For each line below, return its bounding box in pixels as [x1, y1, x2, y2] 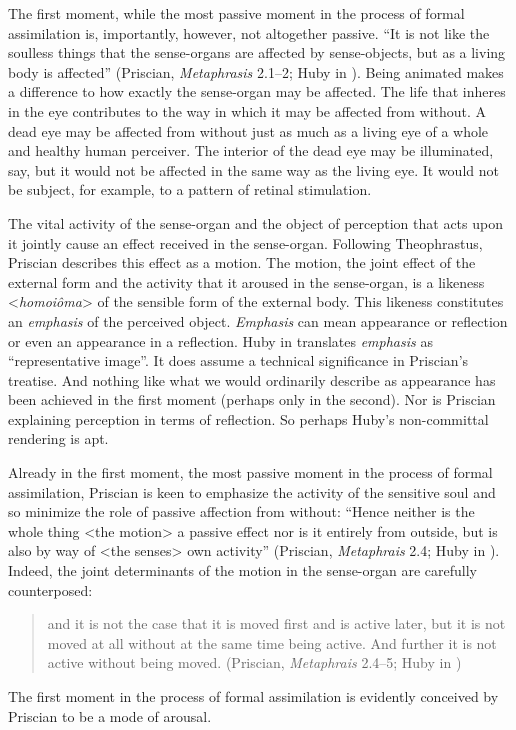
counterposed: [8, 579, 93, 600]
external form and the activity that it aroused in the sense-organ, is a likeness [8, 271, 485, 292]
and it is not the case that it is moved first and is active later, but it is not [47, 613, 506, 634]
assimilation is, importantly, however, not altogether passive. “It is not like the [8, 22, 490, 43]
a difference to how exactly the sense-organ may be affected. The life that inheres [8, 81, 506, 102]
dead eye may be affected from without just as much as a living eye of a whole [8, 120, 489, 141]
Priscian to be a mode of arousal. [8, 705, 212, 726]
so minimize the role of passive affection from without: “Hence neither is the [8, 501, 475, 522]
